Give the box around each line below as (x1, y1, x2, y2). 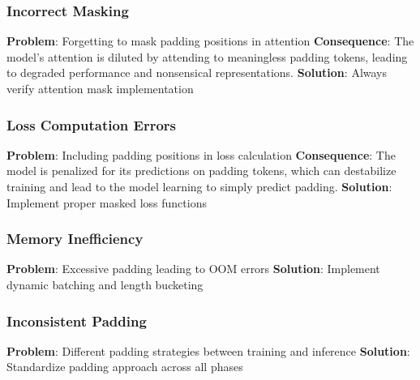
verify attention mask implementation (6, 80, 194, 96)
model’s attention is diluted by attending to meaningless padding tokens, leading (6, 48, 408, 65)
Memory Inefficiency (6, 228, 144, 249)
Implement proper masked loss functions (6, 194, 207, 211)
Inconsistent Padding (6, 310, 147, 331)
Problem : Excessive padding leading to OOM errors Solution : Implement (6, 260, 380, 277)
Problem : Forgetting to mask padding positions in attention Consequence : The (6, 32, 414, 49)
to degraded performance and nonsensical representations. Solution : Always (6, 64, 388, 81)
